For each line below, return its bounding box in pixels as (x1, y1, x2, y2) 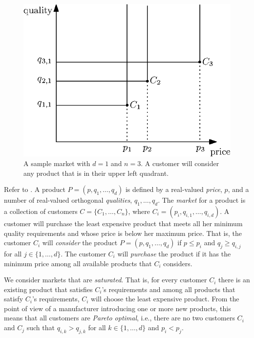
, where (128, 206, 150, 216)
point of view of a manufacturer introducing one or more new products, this (4, 303, 231, 313)
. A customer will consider (141, 158, 219, 168)
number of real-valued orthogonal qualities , (4, 195, 132, 205)
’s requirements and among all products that (102, 284, 235, 294)
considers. (163, 258, 192, 268)
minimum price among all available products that (4, 258, 152, 268)
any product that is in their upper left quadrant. (23, 168, 169, 178)
